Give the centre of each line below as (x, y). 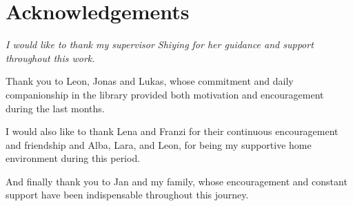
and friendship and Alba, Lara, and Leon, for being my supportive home (159, 144)
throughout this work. (50, 58)
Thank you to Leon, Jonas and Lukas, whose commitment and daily (150, 81)
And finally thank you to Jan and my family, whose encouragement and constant (176, 181)
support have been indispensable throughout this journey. (127, 195)
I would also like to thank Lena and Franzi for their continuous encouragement (172, 131)
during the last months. (55, 108)
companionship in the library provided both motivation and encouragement (165, 94)
